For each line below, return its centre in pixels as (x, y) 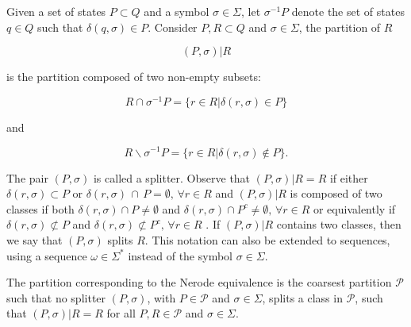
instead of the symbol (180, 255)
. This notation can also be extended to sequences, (267, 239)
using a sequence (47, 255)
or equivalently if (354, 208)
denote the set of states (348, 11)
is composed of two (336, 193)
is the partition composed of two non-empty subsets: (134, 77)
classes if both (40, 208)
